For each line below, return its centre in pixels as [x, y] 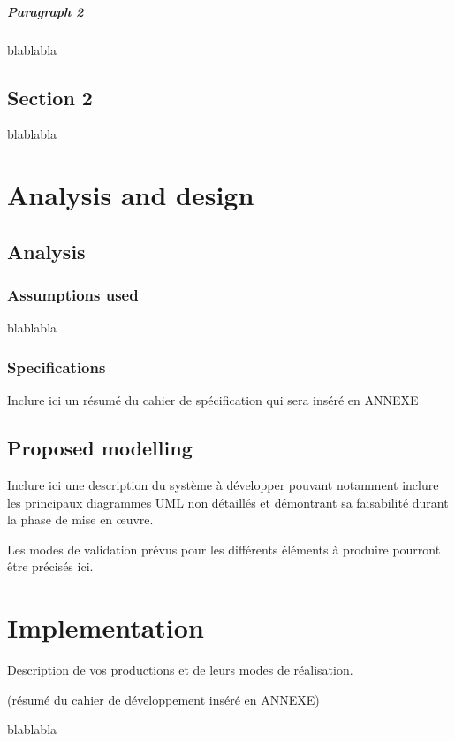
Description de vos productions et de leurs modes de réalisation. [180, 670]
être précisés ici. [50, 566]
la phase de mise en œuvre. [80, 519]
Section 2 [50, 97]
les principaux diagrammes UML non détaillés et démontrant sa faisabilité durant [228, 502]
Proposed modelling [100, 448]
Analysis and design [131, 195]
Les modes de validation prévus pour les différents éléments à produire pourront [224, 549]
